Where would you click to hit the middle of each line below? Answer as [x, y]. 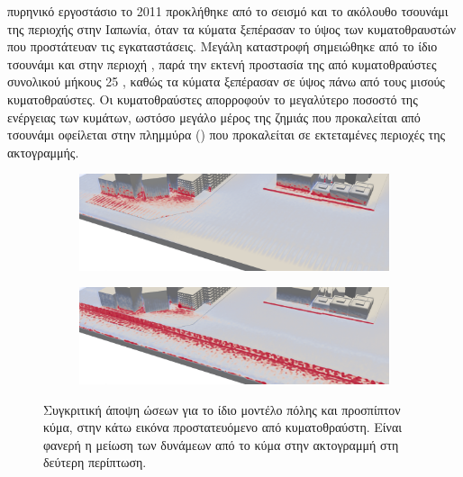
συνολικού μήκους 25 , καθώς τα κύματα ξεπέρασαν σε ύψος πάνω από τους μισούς [226, 81]
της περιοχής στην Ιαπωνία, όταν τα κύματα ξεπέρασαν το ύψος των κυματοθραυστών [232, 28]
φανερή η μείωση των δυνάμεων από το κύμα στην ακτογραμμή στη [221, 444]
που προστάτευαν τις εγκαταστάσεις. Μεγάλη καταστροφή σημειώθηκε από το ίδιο [222, 46]
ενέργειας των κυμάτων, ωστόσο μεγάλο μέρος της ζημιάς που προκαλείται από [214, 117]
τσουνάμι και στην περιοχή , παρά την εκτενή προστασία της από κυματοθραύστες [222, 63]
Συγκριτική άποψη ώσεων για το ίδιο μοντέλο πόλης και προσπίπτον [222, 409]
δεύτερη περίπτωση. [95, 462]
